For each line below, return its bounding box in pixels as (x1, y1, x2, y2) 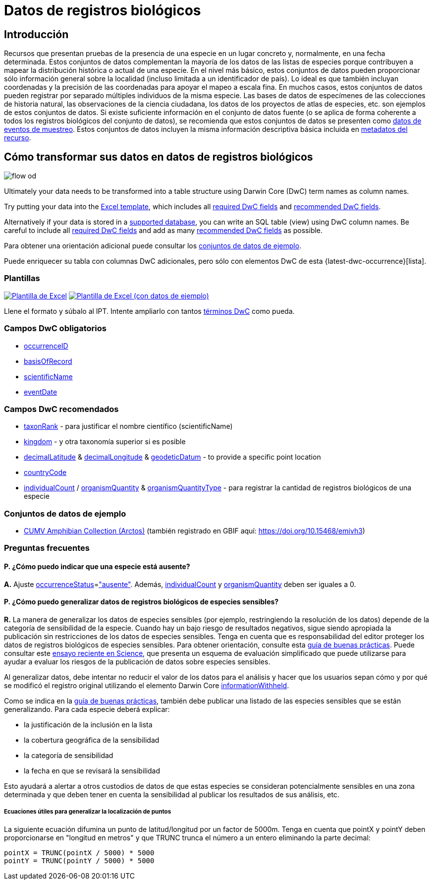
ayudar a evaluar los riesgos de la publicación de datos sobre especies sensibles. (4, 657, 271, 666)
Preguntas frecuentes (4, 543, 90, 553)
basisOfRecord (24, 356, 72, 365)
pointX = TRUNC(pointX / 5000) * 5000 (4, 848, 155, 857)
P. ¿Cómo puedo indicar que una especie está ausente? (4, 562, 190, 571)
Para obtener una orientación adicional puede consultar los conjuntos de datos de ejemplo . (4, 241, 302, 250)
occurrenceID (24, 341, 68, 350)
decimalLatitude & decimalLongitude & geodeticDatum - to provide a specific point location (24, 453, 321, 462)
